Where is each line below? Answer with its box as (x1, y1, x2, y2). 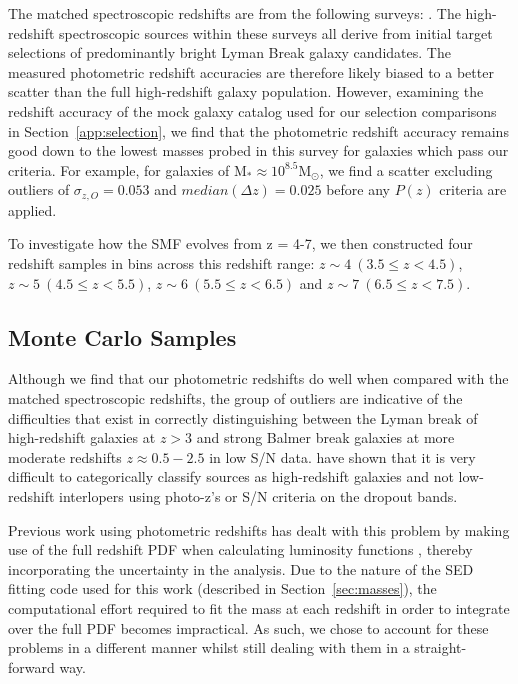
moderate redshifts (8, 446, 122, 467)
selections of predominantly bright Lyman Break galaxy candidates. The (8, 42, 451, 63)
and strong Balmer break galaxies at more (196, 427, 455, 448)
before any (326, 179, 391, 200)
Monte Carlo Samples (8, 321, 237, 352)
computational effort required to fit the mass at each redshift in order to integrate (8, 597, 510, 618)
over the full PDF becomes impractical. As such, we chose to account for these (8, 617, 489, 638)
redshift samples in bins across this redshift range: (8, 252, 315, 273)
